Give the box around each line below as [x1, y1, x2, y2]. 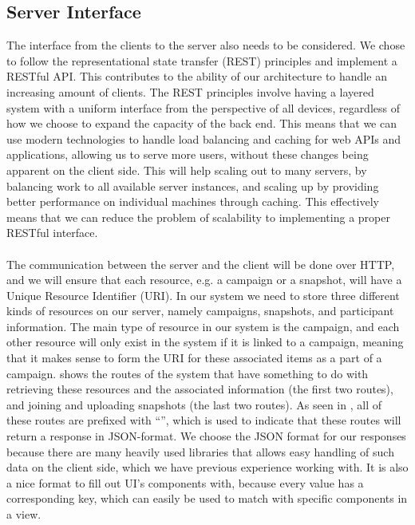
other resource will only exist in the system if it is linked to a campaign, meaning [6, 334, 404, 350]
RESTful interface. [6, 224, 98, 241]
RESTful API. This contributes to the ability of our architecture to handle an [6, 68, 387, 85]
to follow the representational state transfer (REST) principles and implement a [6, 52, 397, 69]
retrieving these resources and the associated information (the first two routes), [6, 381, 393, 397]
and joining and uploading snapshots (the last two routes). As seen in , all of [6, 396, 381, 412]
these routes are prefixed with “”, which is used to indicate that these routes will [6, 412, 401, 428]
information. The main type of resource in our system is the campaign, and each [6, 318, 400, 334]
